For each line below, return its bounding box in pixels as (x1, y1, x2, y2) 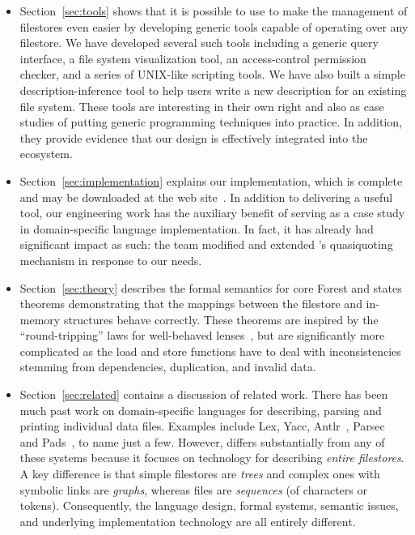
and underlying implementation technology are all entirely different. (19, 512, 356, 529)
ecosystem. (19, 145, 73, 162)
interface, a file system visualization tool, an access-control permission (19, 49, 366, 66)
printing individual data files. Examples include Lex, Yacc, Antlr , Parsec (19, 417, 385, 434)
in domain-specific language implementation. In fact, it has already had (19, 220, 374, 237)
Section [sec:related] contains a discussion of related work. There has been (19, 386, 388, 403)
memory (19, 310, 61, 327)
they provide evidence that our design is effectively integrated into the (19, 129, 368, 146)
